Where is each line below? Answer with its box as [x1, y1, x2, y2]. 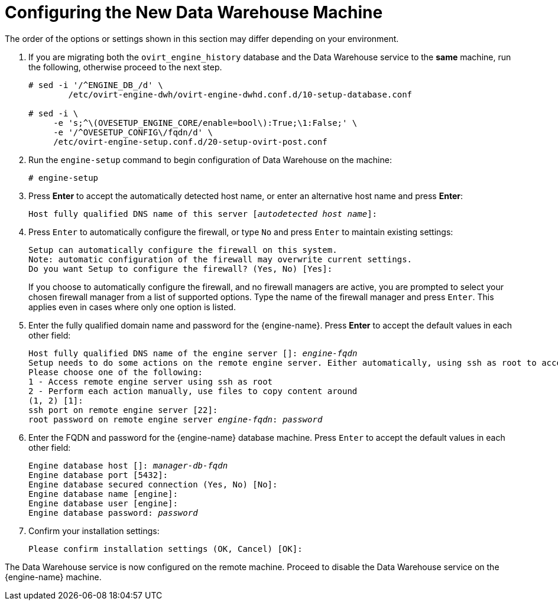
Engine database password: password [28, 508, 198, 518]
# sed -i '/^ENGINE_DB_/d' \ [28, 80, 163, 90]
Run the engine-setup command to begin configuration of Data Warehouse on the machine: [28, 154, 392, 165]
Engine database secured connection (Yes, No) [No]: [28, 479, 278, 489]
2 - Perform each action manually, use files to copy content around [28, 386, 358, 396]
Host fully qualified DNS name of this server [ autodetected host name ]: [28, 209, 378, 219]
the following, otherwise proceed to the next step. [28, 61, 222, 72]
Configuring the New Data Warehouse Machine [5, 2, 383, 22]
